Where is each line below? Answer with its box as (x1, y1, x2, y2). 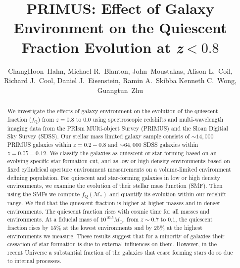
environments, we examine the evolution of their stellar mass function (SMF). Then (7, 181, 223, 190)
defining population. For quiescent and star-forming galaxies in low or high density (7, 173, 220, 181)
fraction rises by (7, 223, 48, 232)
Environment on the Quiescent (13, 17, 227, 38)
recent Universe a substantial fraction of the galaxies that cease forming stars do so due (7, 248, 233, 257)
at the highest (166, 223, 202, 232)
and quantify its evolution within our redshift (109, 189, 227, 198)
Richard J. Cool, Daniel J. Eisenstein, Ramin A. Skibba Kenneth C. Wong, (3, 75, 237, 86)
